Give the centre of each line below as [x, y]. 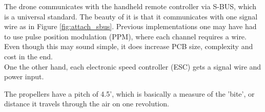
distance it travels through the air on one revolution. [87, 104]
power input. [24, 76]
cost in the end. [28, 56]
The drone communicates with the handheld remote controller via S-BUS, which [130, 6]
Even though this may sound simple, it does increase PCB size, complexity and [129, 46]
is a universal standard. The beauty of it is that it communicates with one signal [131, 16]
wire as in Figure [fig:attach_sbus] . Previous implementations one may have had [130, 26]
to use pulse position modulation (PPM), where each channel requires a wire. [125, 36]
